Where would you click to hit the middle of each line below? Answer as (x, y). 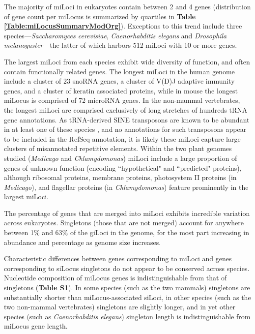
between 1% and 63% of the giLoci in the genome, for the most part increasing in (127, 232)
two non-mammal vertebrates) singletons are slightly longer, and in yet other (120, 307)
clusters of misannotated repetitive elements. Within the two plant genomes (118, 148)
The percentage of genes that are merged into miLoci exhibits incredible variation (127, 213)
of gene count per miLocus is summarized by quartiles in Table (100, 16)
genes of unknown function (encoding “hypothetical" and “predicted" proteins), (123, 167)
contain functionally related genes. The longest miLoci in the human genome (119, 71)
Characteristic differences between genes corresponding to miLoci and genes (118, 258)
